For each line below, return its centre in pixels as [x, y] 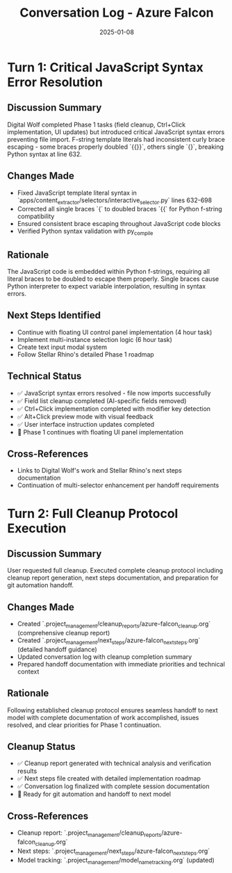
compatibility [36, 216]
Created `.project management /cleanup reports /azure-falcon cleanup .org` [114, 625]
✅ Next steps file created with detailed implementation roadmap [109, 778]
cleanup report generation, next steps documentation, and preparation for [113, 578]
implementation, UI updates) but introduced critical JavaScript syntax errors [116, 132]
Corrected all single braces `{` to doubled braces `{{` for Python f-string [119, 209]
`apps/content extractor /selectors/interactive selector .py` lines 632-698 [115, 201]
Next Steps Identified [54, 315]
